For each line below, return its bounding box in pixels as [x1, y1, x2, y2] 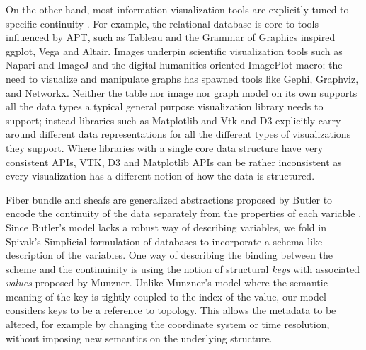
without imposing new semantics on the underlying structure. [6, 330, 273, 345]
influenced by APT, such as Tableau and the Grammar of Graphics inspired [6, 30, 336, 45]
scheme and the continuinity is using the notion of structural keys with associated [6, 261, 360, 276]
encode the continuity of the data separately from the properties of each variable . [6, 206, 362, 221]
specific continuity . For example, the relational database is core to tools [6, 16, 319, 30]
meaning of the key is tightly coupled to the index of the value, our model [6, 288, 326, 303]
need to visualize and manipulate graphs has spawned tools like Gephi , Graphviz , [6, 71, 359, 86]
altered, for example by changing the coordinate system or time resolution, [6, 317, 330, 332]
